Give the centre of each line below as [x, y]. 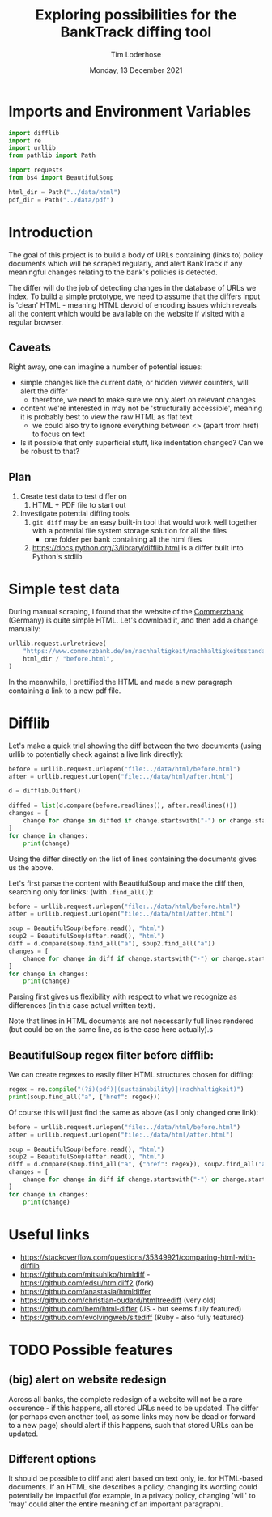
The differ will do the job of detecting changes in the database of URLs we [132, 287]
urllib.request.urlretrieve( [57, 644]
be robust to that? [49, 452]
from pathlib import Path [52, 155]
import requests [36, 170]
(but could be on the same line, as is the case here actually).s [110, 1030]
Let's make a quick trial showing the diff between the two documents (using [135, 746]
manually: [25, 629]
